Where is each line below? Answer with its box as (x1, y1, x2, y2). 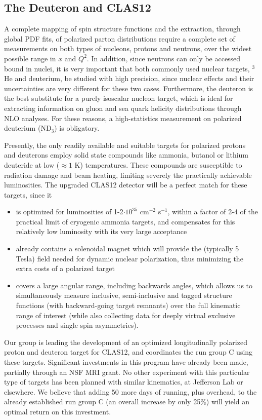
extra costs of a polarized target (16, 263, 115, 274)
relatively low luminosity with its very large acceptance (16, 226, 187, 237)
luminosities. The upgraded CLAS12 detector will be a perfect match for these (4, 179, 247, 190)
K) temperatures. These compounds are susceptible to (74, 159, 242, 170)
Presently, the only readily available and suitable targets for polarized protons (4, 139, 246, 150)
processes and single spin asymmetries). (16, 320, 139, 330)
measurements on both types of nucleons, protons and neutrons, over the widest (4, 43, 252, 54)
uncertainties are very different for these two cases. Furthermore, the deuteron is (4, 83, 253, 93)
